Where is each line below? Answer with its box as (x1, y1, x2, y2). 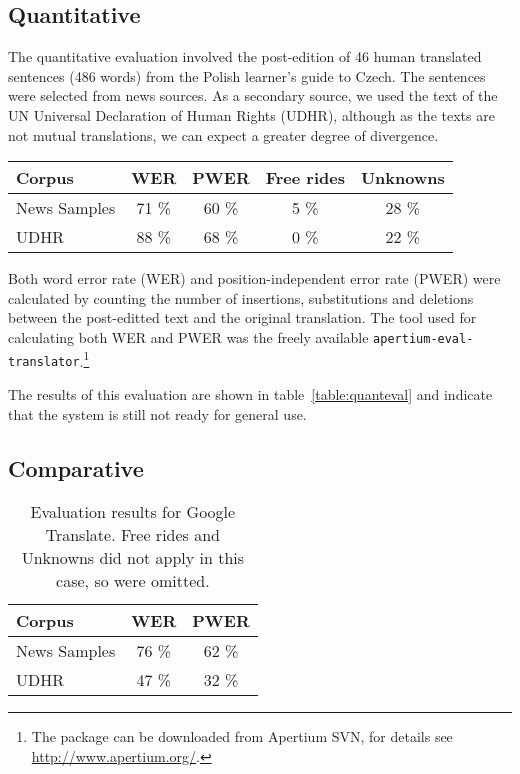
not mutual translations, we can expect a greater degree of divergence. (8, 124, 439, 145)
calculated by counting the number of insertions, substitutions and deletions (8, 287, 474, 308)
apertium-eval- (373, 331, 474, 346)
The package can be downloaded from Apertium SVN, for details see (31, 726, 453, 747)
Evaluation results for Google (30, 500, 236, 524)
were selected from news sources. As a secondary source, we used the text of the (8, 85, 498, 106)
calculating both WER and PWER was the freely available (8, 326, 369, 347)
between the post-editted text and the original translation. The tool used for (8, 307, 477, 328)
